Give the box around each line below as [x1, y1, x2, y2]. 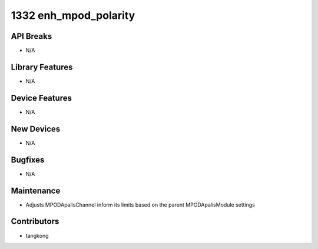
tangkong [25, 232, 49, 239]
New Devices [11, 124, 61, 134]
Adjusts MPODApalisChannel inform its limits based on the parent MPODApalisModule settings [25, 201, 256, 208]
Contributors [11, 217, 59, 227]
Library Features [11, 62, 73, 72]
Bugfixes [11, 155, 45, 165]
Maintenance [11, 185, 61, 195]
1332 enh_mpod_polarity [11, 9, 135, 22]
